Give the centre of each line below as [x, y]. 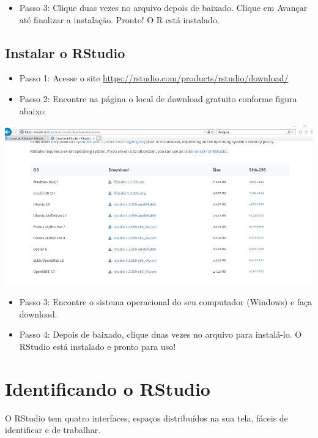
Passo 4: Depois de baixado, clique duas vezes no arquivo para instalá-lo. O [161, 334]
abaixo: [33, 110]
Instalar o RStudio [65, 52]
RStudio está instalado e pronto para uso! [98, 347]
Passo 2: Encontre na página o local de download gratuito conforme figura [158, 98]
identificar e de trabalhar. [53, 430]
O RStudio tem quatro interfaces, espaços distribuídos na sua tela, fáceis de [146, 418]
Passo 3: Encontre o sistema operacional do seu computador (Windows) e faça [166, 302]
